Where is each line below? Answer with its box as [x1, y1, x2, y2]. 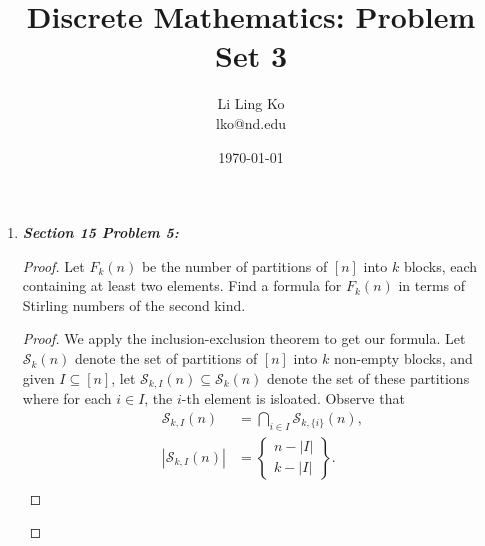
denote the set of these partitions [267, 367, 470, 388]
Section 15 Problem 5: [22, 222, 179, 243]
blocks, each [403, 255, 478, 276]
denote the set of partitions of [74, 348, 258, 369]
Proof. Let [22, 255, 85, 276]
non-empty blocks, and [333, 348, 473, 369]
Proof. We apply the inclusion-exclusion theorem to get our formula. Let [22, 328, 466, 349]
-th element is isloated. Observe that [181, 388, 405, 409]
